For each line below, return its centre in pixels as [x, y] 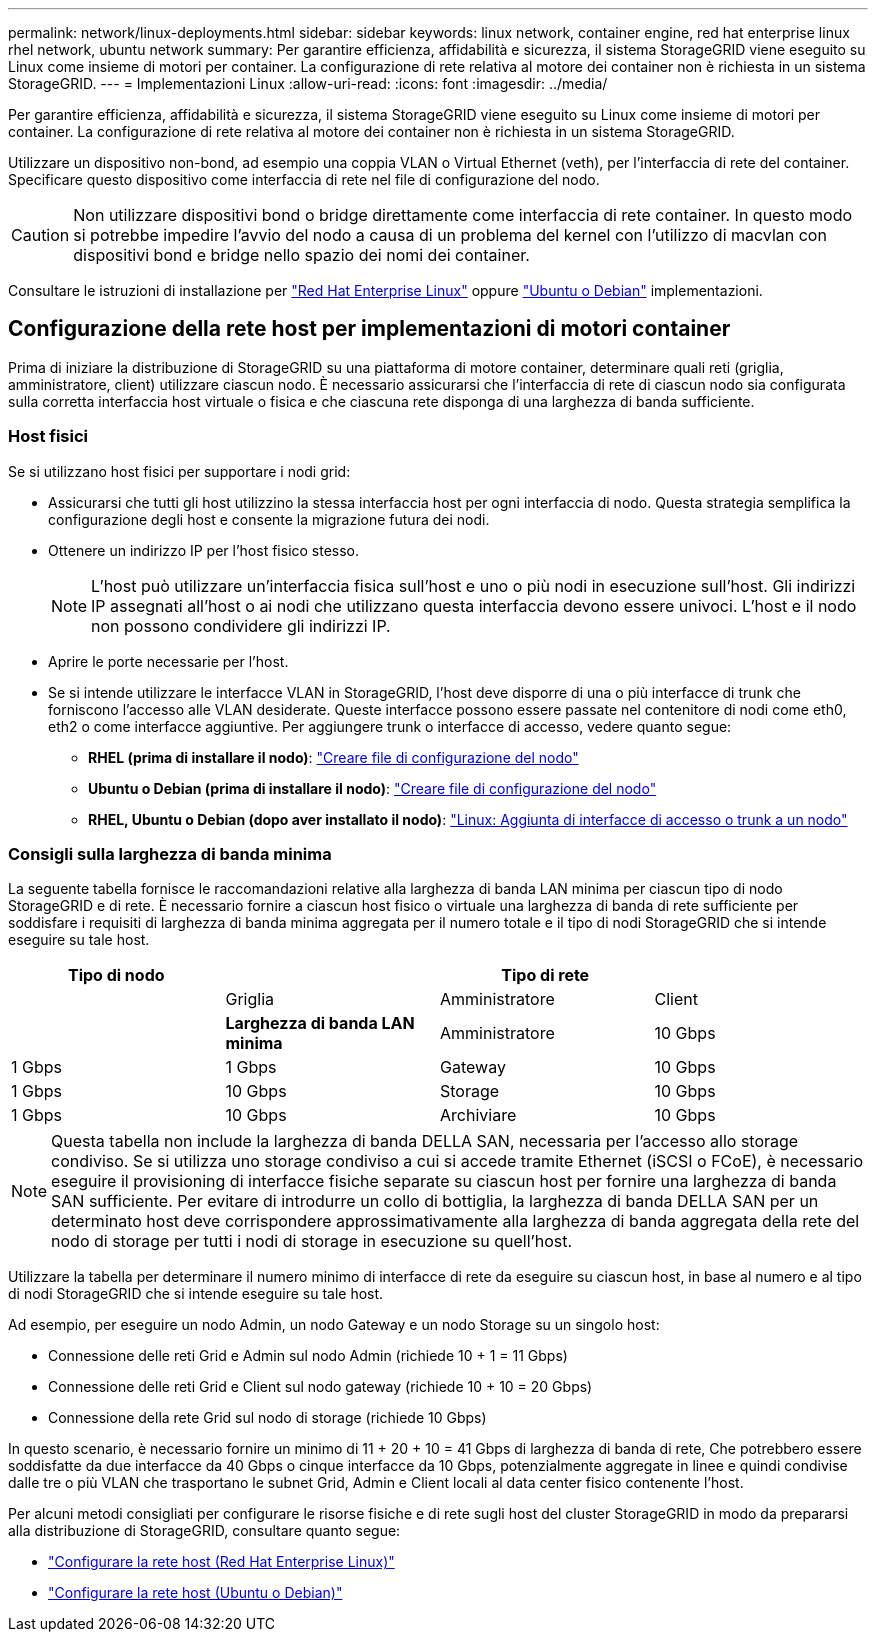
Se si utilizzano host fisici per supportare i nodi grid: [179, 471]
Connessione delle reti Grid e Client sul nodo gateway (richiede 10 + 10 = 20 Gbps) [320, 1387]
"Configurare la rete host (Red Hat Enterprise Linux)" [221, 1562]
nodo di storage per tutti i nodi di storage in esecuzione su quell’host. [312, 1241]
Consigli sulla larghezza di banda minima [170, 853]
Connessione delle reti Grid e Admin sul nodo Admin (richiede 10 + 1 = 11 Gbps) [308, 1356]
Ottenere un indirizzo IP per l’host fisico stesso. [204, 550]
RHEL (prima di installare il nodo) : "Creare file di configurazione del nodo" [333, 757]
